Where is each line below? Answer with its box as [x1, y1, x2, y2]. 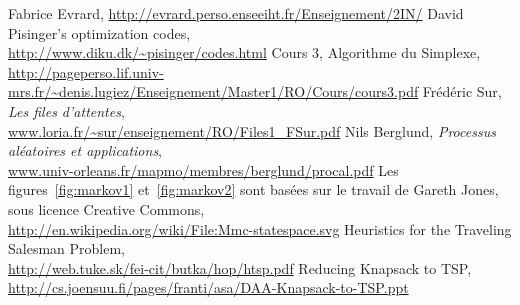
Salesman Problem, [8, 238, 125, 259]
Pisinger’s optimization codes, [8, 22, 191, 43]
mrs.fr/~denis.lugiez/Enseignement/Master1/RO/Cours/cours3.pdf [8, 81, 419, 102]
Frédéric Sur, [422, 81, 502, 102]
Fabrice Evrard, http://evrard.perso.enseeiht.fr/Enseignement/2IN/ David [8, 3, 464, 23]
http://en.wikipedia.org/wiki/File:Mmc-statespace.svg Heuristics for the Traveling [8, 218, 512, 239]
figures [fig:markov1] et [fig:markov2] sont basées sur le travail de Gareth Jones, [8, 179, 499, 200]
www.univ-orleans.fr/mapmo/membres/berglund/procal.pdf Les [8, 159, 399, 180]
